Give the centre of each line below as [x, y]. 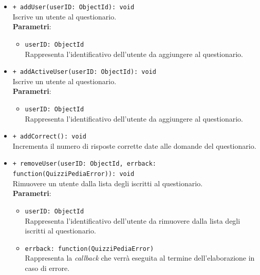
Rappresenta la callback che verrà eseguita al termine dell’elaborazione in [140, 258]
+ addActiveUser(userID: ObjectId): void [84, 72]
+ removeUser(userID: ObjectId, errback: [84, 164]
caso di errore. [47, 268]
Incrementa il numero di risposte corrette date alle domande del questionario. [134, 145]
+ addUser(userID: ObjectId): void [73, 7]
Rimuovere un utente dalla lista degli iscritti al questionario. [108, 183]
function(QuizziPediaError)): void [73, 174]
